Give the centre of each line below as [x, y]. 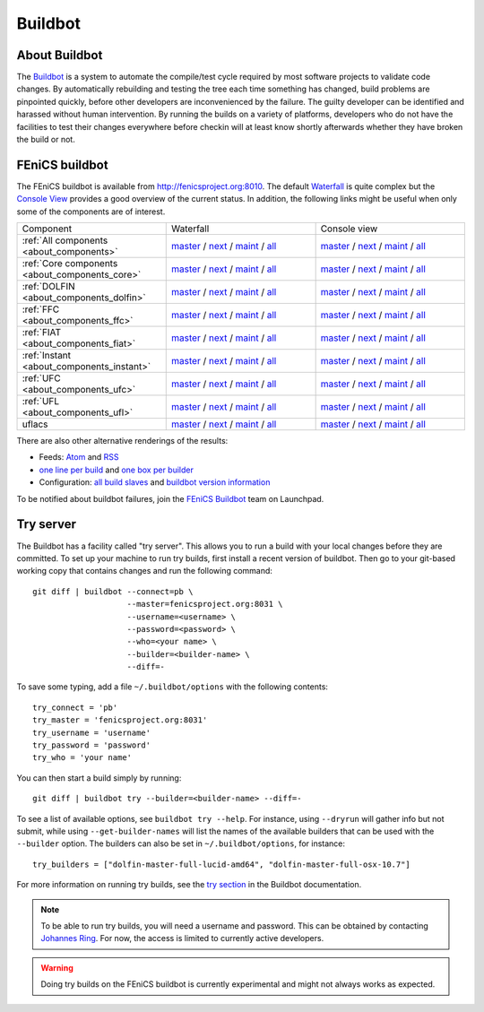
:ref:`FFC [41, 309]
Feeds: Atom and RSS [79, 457]
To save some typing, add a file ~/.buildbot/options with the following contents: [173, 687]
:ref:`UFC [42, 378]
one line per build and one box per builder [117, 470]
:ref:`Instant [47, 356]
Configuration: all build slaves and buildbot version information [155, 482]
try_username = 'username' [92, 732]
